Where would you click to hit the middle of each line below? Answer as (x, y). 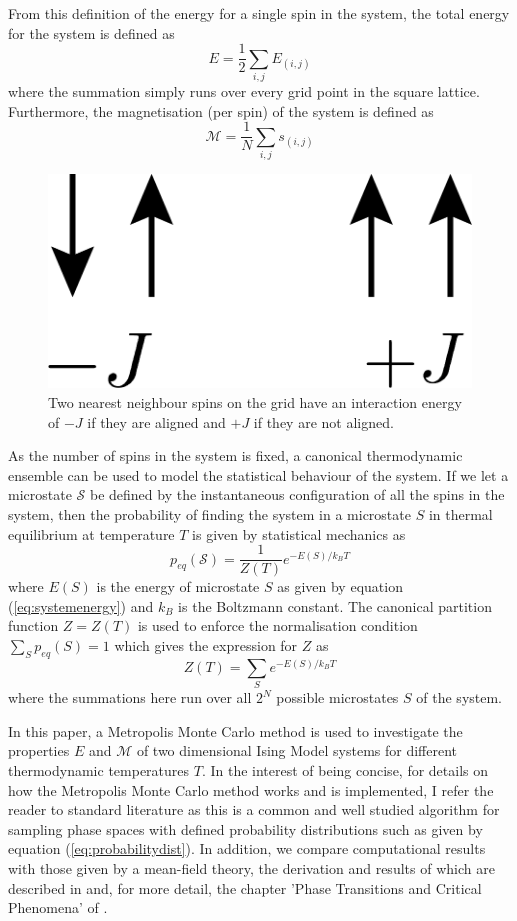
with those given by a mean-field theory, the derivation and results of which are (251, 867)
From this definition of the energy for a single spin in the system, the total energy (259, 13)
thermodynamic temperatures (99, 769)
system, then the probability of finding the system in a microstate (209, 513)
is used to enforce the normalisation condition (277, 625)
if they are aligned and (156, 421)
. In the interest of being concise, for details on (345, 769)
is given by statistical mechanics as (299, 533)
